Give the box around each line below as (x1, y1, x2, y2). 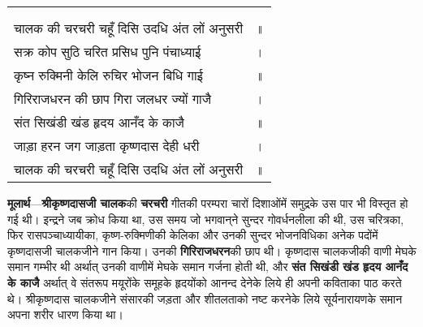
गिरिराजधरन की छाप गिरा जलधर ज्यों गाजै (14, 89, 211, 108)
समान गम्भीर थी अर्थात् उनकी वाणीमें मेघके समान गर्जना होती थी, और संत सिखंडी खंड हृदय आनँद (7, 258, 408, 275)
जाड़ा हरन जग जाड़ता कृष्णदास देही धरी (14, 136, 200, 155)
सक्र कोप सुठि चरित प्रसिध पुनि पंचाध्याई (14, 42, 201, 61)
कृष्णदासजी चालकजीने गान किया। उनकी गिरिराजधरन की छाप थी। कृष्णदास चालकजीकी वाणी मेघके (7, 242, 417, 259)
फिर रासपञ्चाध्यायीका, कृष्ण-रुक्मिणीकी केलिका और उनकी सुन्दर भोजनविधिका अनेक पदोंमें (7, 226, 378, 243)
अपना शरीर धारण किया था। (7, 306, 123, 323)
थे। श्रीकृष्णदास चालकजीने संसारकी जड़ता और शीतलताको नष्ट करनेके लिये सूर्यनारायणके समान (7, 290, 403, 307)
